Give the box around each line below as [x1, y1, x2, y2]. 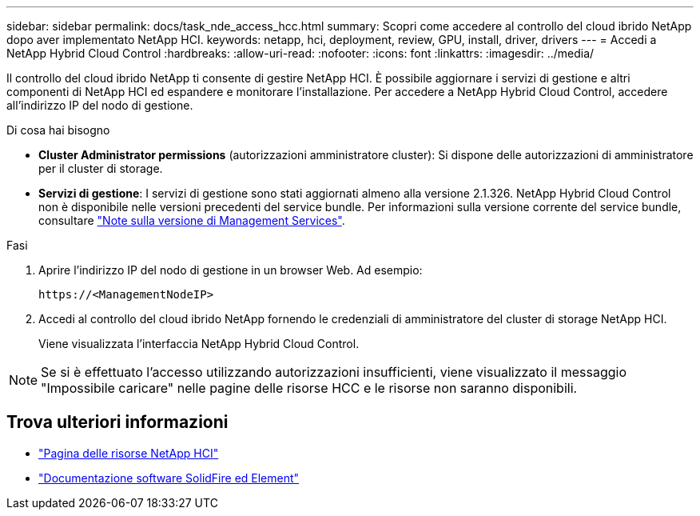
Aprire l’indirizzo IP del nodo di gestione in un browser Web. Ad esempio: [38, 263, 423, 277]
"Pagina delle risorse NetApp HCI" [38, 446, 219, 460]
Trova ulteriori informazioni [6, 412, 229, 433]
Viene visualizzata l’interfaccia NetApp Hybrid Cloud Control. [38, 337, 360, 350]
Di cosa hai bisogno [6, 123, 110, 137]
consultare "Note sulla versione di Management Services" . [38, 214, 345, 227]
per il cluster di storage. [38, 162, 163, 175]
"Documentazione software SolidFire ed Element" [38, 470, 300, 485]
